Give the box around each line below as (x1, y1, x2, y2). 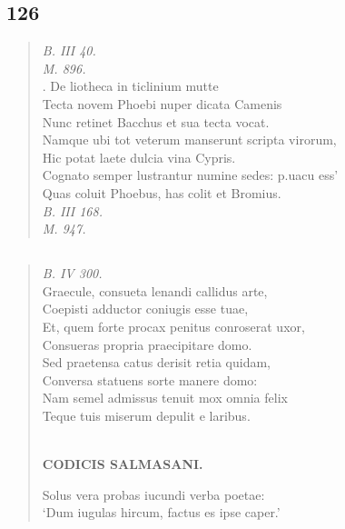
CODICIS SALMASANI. (42, 454, 203, 474)
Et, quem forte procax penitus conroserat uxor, (42, 316, 305, 335)
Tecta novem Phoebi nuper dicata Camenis (42, 94, 282, 113)
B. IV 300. (42, 264, 103, 283)
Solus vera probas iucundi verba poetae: (42, 484, 265, 504)
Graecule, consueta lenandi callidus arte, (42, 281, 268, 300)
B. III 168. (42, 201, 103, 220)
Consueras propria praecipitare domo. (42, 334, 252, 354)
